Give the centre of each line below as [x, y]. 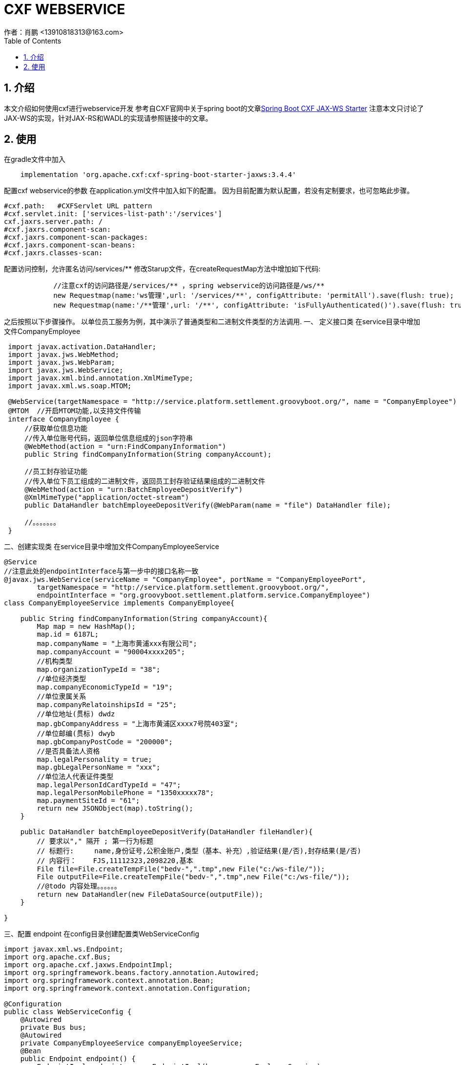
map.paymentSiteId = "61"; [88, 801]
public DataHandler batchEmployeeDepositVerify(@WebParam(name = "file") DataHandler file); [208, 505]
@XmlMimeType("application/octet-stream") [107, 498]
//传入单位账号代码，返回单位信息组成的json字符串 [109, 438]
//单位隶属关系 [62, 697]
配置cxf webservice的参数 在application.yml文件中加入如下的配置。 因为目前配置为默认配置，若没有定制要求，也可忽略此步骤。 [209, 191]
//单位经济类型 [62, 679]
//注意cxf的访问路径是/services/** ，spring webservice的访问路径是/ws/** [189, 286]
